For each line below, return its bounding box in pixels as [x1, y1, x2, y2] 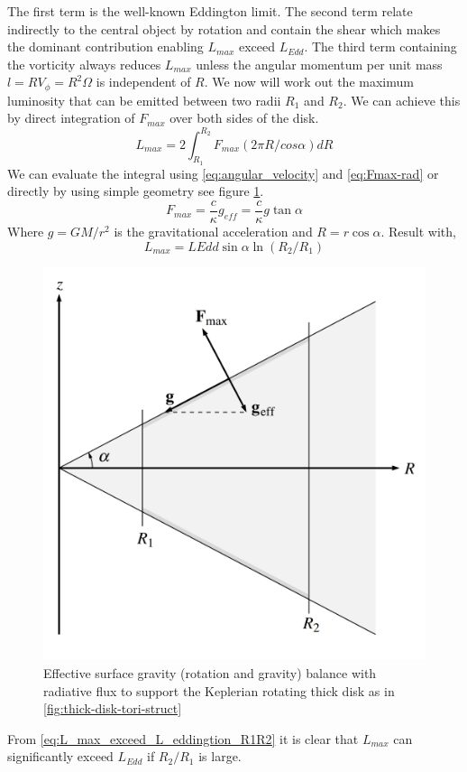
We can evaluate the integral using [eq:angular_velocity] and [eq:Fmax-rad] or [7, 163, 439, 182]
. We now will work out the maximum [204, 72, 414, 91]
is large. [198, 747, 242, 766]
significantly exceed [7, 747, 114, 766]
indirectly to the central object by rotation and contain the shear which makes [7, 19, 441, 38]
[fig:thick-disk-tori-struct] [43, 699, 182, 718]
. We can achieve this [343, 90, 461, 109]
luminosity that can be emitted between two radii [7, 90, 281, 109]
